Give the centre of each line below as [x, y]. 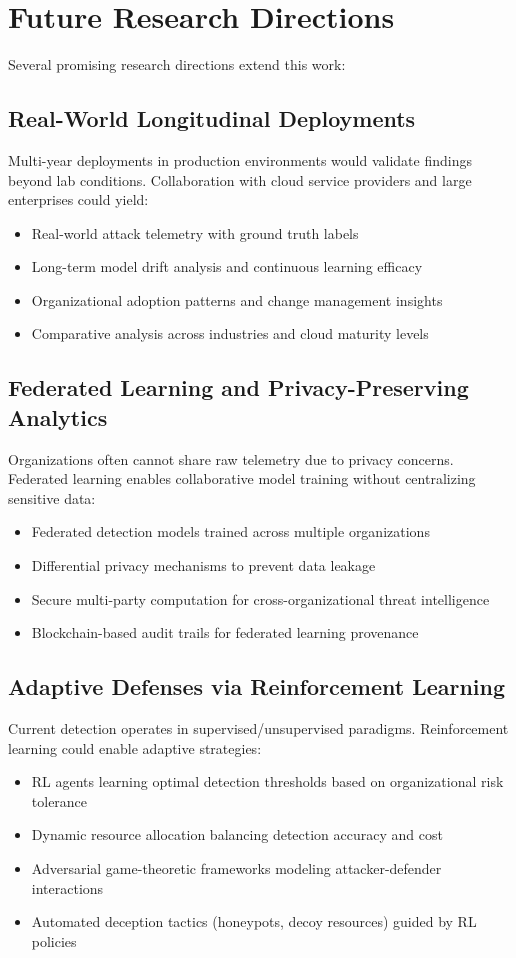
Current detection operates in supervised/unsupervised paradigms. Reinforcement [258, 728]
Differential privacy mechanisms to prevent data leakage [203, 565]
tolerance [59, 800]
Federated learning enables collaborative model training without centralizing [242, 478]
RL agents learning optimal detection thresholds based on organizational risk [267, 781]
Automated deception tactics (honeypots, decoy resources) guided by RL [254, 921]
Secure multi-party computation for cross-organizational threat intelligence [260, 598]
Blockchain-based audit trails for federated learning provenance [225, 632]
